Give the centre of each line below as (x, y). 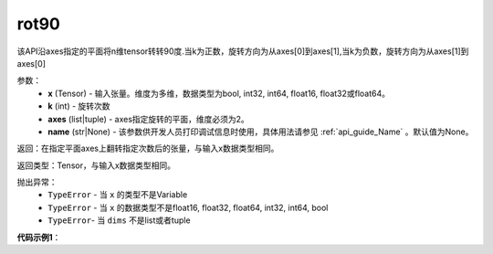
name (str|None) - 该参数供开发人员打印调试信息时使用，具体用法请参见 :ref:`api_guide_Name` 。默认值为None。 (261, 132)
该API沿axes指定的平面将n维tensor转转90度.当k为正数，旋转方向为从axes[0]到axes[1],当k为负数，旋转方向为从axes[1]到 (243, 51)
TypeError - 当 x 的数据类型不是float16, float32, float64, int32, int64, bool (188, 207)
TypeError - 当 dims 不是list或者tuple (119, 220)
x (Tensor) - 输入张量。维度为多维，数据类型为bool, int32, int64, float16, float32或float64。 (219, 93)
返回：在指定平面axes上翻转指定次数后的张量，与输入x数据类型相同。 (148, 148)
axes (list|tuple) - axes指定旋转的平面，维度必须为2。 (149, 119)
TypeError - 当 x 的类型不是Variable (118, 195)
